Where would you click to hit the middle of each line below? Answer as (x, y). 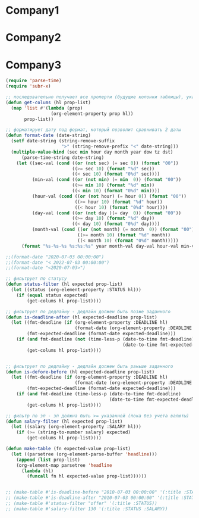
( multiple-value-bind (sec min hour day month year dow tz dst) (92, 152)
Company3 (34, 65)
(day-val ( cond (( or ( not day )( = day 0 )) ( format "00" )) (107, 213)
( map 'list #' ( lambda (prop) (47, 108)
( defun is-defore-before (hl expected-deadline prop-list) (80, 372)
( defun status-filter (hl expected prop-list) (64, 284)
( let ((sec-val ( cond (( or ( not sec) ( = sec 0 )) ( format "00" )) (97, 163)
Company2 (34, 38)
